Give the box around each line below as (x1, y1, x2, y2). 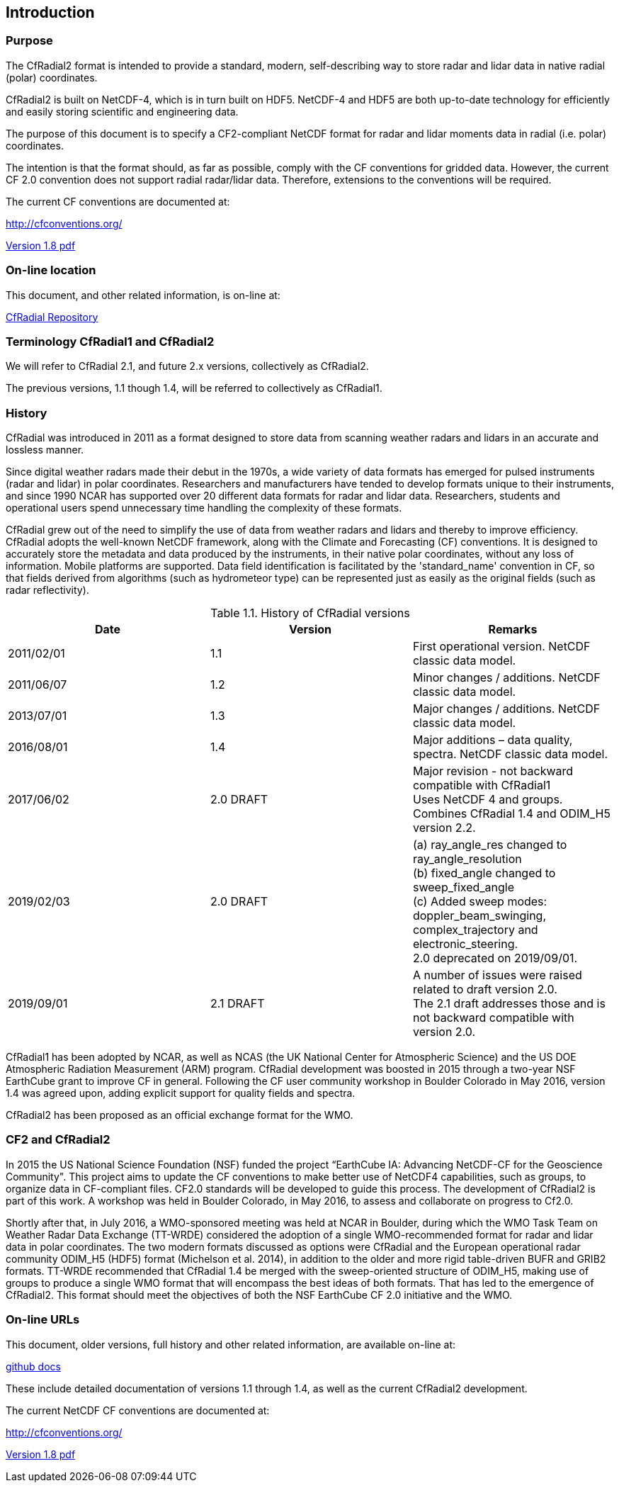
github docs (6, 1360, 61, 1373)
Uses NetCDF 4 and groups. (412, 792, 563, 807)
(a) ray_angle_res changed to (412, 838, 567, 852)
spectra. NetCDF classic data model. (412, 747, 608, 762)
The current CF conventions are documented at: (6, 195, 230, 208)
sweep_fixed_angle (412, 880, 515, 895)
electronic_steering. (412, 937, 518, 952)
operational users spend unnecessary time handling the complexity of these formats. (6, 502, 402, 514)
